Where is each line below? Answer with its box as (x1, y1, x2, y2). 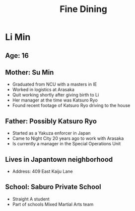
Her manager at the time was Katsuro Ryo (12, 97, 98, 103)
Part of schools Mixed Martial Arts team (12, 201, 94, 207)
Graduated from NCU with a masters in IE (12, 81, 97, 88)
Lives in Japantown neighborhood (5, 155, 113, 164)
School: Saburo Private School (5, 183, 101, 191)
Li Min (5, 31, 31, 43)
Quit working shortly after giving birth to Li (12, 92, 99, 98)
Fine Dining (59, 3, 108, 15)
